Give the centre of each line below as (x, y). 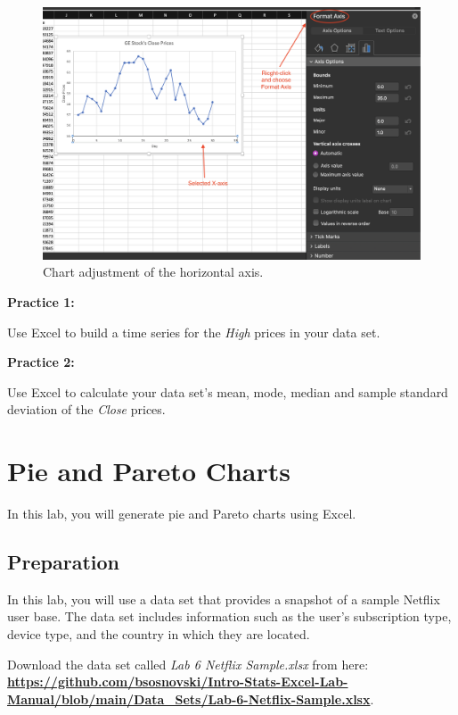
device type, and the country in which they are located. (159, 634)
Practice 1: (41, 301)
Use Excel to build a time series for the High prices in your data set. (194, 332)
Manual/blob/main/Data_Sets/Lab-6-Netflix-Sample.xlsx (189, 698)
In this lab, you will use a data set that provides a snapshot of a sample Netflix (224, 599)
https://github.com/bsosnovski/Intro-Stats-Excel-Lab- (178, 682)
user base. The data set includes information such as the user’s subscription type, (229, 616)
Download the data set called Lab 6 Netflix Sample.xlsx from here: (188, 664)
